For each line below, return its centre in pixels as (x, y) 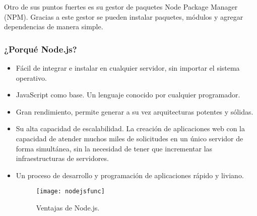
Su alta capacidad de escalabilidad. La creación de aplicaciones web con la (130, 128)
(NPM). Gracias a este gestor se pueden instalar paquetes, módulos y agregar (124, 16)
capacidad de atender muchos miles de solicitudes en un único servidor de (130, 138)
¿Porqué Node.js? (41, 49)
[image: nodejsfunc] (70, 192)
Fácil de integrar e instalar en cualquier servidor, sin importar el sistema (128, 68)
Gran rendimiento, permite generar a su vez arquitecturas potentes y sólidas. (135, 111)
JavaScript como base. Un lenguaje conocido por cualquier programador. (128, 95)
